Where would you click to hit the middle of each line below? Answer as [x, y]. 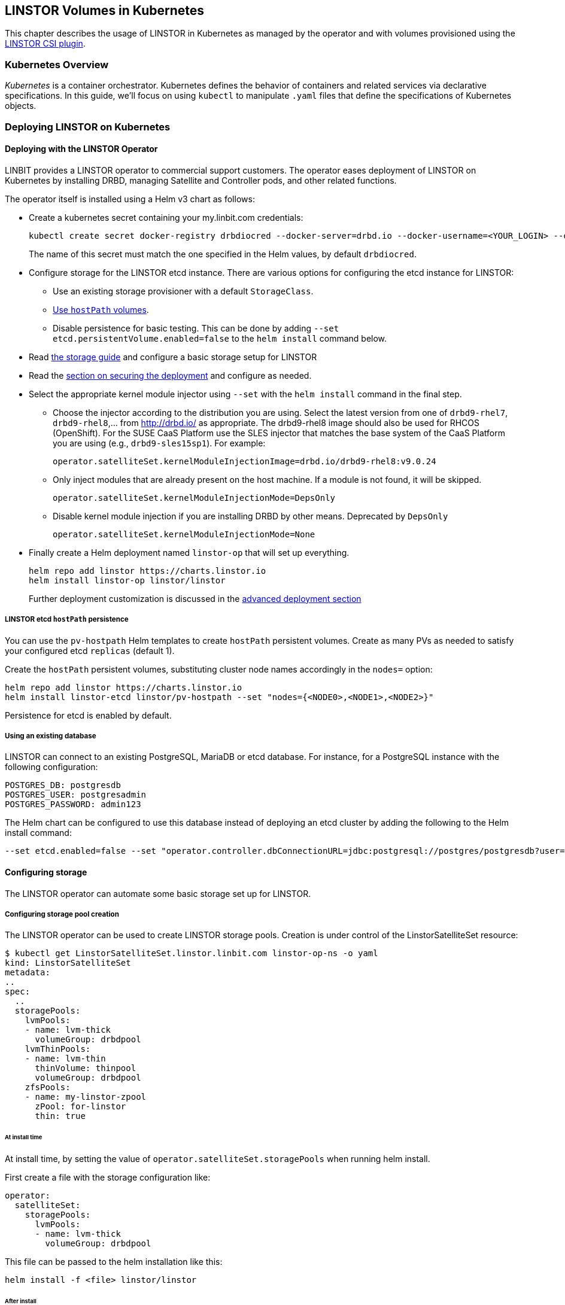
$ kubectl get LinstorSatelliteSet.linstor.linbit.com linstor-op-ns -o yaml [192, 953]
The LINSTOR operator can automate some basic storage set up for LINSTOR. [158, 893]
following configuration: [51, 767]
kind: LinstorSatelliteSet [68, 963]
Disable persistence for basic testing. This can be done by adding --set [196, 328]
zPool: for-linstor [81, 1107]
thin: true [60, 1116]
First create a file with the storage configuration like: [108, 1178]
